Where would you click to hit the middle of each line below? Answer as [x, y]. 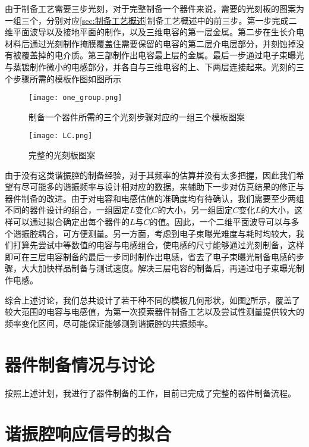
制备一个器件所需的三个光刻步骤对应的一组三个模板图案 [137, 116]
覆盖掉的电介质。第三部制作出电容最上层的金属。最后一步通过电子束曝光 [163, 55]
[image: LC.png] [61, 136]
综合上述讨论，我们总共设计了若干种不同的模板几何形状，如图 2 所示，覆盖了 [152, 300]
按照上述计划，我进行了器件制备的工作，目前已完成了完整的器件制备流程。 [150, 393]
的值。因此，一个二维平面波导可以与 [220, 222]
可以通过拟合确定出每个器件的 [71, 222]
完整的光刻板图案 [62, 155]
